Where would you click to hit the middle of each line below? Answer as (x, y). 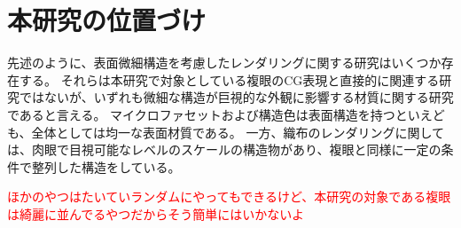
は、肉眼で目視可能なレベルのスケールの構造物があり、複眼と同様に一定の (224, 149)
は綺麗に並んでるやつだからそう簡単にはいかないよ (156, 213)
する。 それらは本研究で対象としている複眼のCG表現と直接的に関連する (229, 79)
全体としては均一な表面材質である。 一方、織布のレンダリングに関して (238, 132)
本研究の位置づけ (107, 20)
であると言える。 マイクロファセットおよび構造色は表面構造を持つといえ (220, 114)
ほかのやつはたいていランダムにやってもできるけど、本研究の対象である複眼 (229, 197)
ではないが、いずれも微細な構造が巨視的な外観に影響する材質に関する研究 (236, 97)
